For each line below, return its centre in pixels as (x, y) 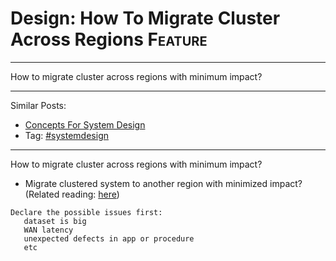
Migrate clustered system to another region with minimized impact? (163, 183)
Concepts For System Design (85, 124)
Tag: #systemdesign (66, 135)
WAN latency (48, 230)
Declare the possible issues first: (86, 212)
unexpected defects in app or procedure (109, 238)
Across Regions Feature (109, 39)
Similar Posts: (38, 105)
